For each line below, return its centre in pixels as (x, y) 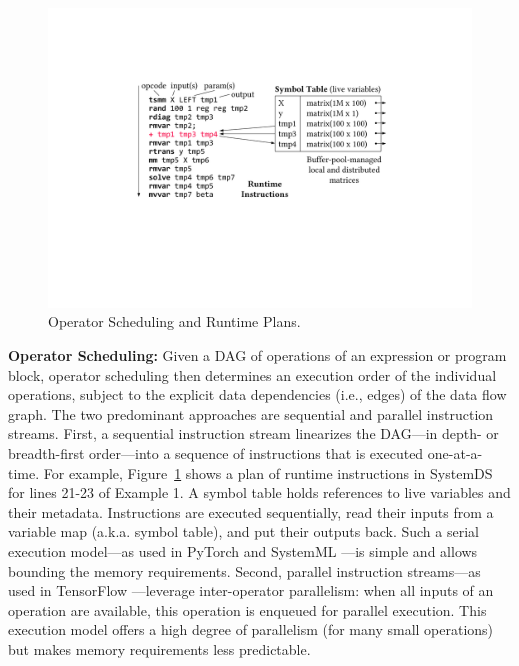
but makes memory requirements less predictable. (159, 648)
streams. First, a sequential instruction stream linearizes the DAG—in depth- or (253, 433)
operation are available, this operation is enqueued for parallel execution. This (247, 609)
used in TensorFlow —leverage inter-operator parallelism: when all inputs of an (251, 590)
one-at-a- (455, 452)
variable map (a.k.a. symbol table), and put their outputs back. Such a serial (243, 531)
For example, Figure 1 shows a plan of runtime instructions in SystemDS (268, 472)
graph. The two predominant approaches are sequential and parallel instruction (251, 413)
